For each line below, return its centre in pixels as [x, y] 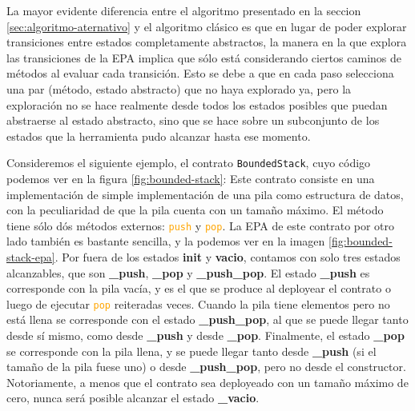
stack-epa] [31, 257]
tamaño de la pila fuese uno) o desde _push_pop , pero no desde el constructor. [206, 367]
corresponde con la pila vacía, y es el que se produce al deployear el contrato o [199, 288]
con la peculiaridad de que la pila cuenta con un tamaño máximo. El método [195, 210]
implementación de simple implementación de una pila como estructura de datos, [205, 194]
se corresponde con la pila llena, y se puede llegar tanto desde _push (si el [191, 351]
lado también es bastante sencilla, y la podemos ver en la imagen [166, 241]
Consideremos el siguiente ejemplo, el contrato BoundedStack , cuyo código [189, 163]
